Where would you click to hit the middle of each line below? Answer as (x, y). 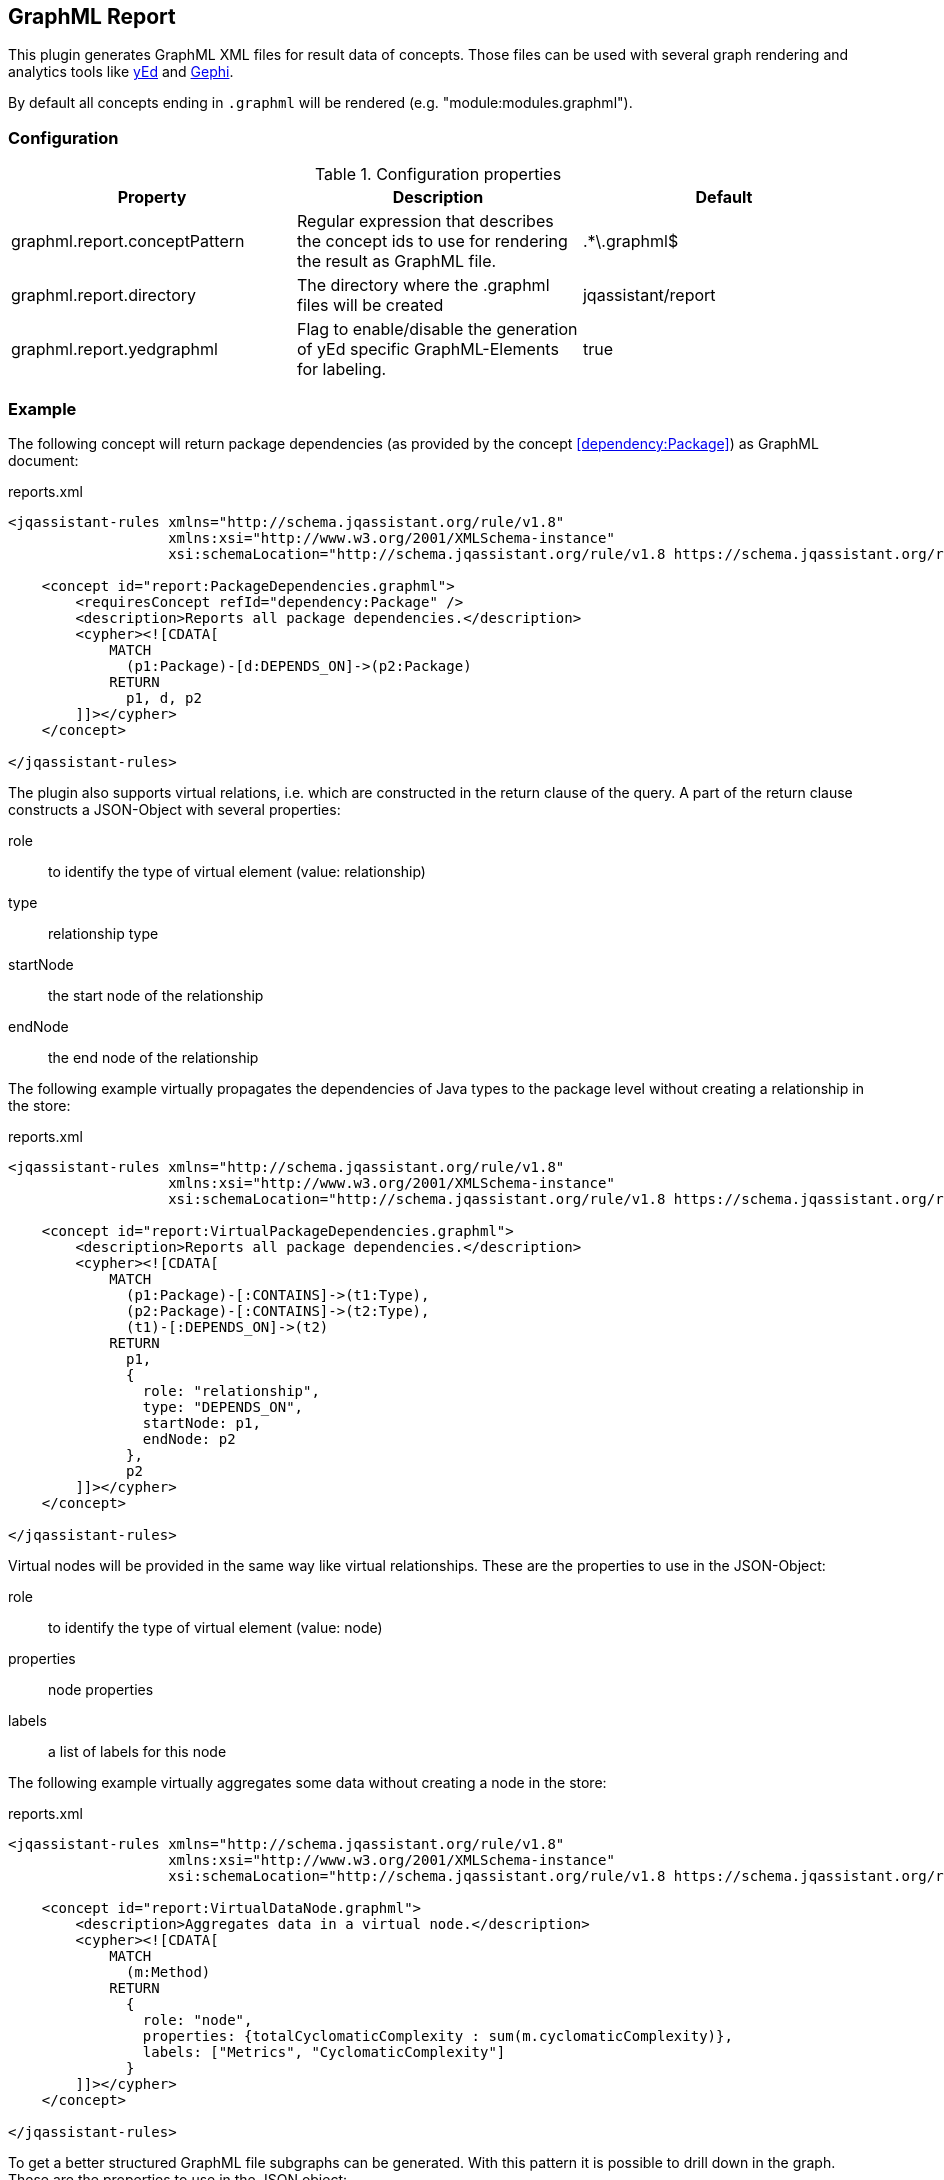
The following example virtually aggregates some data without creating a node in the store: (307, 1782)
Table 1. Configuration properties (438, 174)
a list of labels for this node (137, 1751)
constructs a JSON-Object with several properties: (174, 809)
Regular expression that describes (425, 221)
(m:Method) (168, 1971)
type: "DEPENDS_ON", (223, 1406)
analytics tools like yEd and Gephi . (121, 72)
